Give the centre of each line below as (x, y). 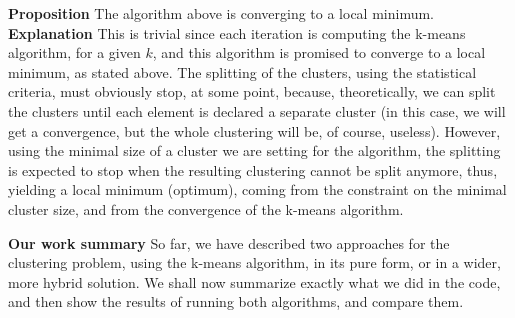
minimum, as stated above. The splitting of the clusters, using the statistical (242, 71)
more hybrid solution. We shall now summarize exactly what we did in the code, (254, 281)
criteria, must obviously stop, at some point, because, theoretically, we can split (252, 91)
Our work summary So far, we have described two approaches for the (229, 242)
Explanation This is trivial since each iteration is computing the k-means (237, 32)
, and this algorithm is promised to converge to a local (319, 52)
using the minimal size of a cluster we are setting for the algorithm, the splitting (254, 150)
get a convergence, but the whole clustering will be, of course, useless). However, (254, 130)
